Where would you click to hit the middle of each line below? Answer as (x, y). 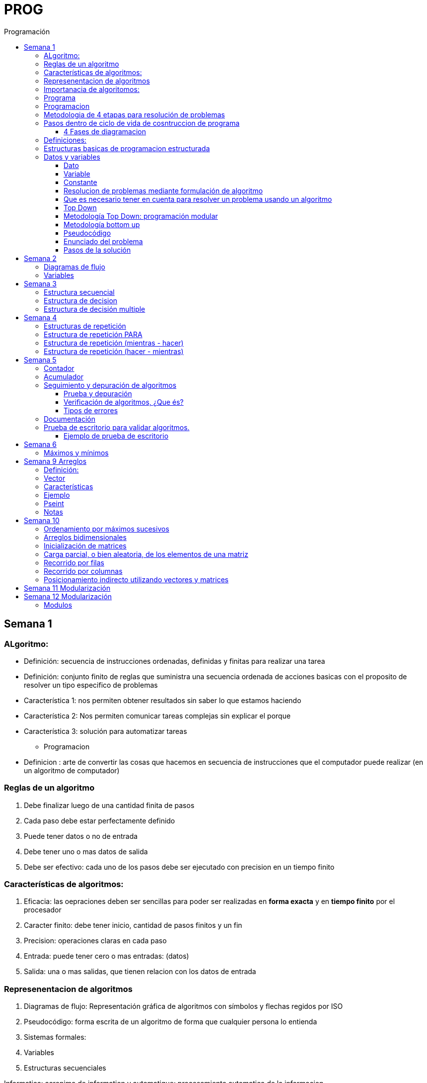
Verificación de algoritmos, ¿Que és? (124, 402)
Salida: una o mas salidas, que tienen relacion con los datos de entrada (140, 972)
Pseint (54, 503)
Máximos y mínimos (76, 452)
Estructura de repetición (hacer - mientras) (114, 351)
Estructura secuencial (79, 292)
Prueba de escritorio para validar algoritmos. (117, 427)
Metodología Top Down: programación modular (141, 216)
